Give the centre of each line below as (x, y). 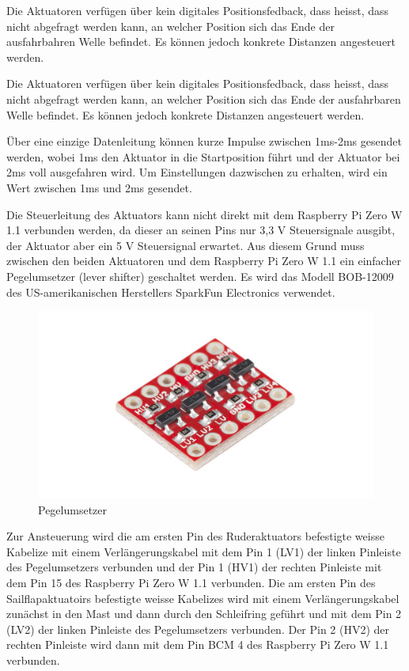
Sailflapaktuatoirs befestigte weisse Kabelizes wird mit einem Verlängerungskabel (203, 598)
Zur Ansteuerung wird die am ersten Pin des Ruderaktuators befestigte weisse (195, 536)
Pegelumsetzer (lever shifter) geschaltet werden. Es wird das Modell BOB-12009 (200, 276)
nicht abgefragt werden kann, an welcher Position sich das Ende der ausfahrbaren (204, 99)
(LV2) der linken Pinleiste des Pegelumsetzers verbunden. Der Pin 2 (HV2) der (198, 629)
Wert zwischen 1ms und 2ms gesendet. (99, 187)
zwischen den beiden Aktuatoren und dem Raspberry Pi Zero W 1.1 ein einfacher (204, 261)
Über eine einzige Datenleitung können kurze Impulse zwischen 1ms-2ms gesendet (204, 141)
